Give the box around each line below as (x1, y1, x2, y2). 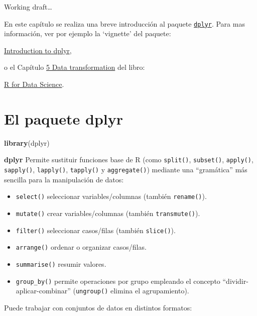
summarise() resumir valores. (16, 258, 106, 269)
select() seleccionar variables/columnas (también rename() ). (16, 191, 207, 201)
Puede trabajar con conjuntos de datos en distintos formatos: (4, 302, 192, 312)
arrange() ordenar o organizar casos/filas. (16, 242, 147, 252)
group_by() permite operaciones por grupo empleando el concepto (16, 275, 220, 286)
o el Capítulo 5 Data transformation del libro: (4, 62, 145, 72)
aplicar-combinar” (16, 285, 71, 296)
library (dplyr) (4, 137, 50, 148)
